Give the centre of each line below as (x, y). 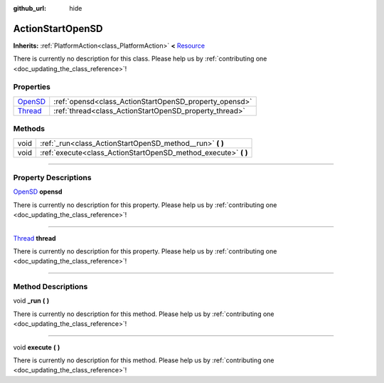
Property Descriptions (52, 177)
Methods (29, 129)
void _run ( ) (31, 301)
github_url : (30, 8)
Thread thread (34, 238)
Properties (32, 87)
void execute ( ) (37, 347)
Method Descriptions (50, 287)
